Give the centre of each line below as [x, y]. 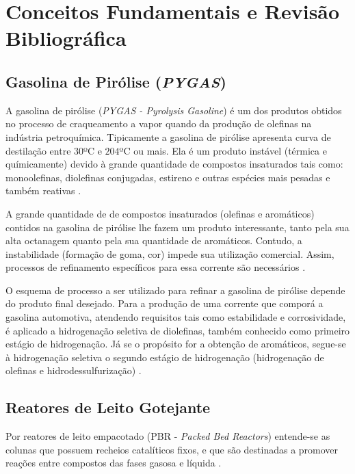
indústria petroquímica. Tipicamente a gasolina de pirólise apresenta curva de [168, 136]
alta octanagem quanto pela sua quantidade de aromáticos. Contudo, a [154, 240]
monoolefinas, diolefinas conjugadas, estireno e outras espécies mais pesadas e [168, 177]
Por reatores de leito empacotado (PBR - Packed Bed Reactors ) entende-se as [168, 436]
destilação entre [38, 150]
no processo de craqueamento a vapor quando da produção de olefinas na [159, 123]
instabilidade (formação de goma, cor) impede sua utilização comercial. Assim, [170, 253]
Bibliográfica [66, 38]
